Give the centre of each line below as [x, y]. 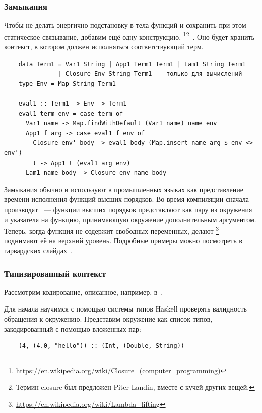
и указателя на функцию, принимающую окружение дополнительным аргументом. [130, 219]
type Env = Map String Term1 [67, 84]
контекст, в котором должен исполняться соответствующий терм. [104, 47]
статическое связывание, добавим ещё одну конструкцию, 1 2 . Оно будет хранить [129, 36]
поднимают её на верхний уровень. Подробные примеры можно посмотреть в [123, 241]
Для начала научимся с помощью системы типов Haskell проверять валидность [125, 309]
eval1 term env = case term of [71, 113]
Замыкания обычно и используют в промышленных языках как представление [124, 189]
